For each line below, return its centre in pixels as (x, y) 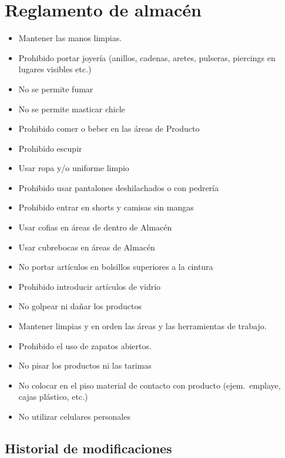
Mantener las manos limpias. (70, 38)
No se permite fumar (56, 88)
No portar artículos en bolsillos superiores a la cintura (116, 267)
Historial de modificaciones (88, 448)
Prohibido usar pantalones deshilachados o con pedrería (118, 187)
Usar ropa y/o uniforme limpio (74, 168)
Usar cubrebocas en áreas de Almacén (87, 247)
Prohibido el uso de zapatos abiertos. (85, 345)
